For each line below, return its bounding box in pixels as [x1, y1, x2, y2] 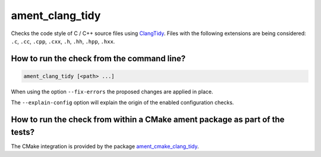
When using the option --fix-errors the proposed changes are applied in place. [11, 88, 213, 95]
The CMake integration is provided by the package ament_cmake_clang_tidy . [11, 143, 199, 150]
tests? [11, 127, 35, 137]
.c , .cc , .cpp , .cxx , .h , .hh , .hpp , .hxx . [11, 37, 115, 45]
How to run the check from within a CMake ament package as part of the [11, 115, 285, 125]
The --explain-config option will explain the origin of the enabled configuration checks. [11, 99, 234, 106]
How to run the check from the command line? [11, 54, 186, 64]
